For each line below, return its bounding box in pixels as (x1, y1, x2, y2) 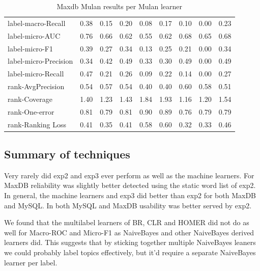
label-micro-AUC (8, 30, 61, 41)
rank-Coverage (8, 93, 52, 104)
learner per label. (4, 257, 57, 267)
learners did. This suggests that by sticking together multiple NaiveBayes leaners (4, 237, 256, 248)
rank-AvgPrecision (8, 81, 65, 92)
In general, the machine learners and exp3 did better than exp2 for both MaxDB (4, 190, 256, 201)
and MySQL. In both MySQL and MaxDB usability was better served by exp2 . (4, 200, 252, 210)
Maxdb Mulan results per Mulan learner (56, 1, 183, 11)
